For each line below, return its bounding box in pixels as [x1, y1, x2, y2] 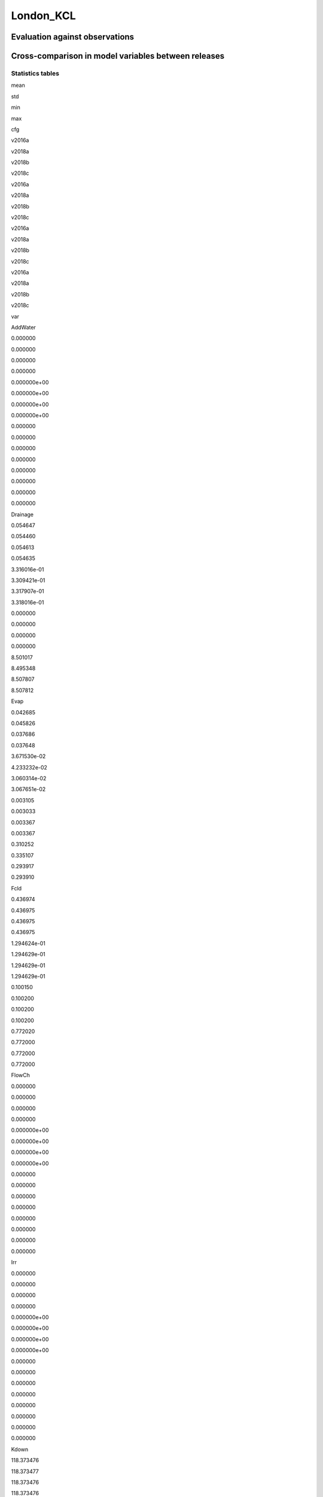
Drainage [11, 511, 34, 518]
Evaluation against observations [11, 32, 135, 42]
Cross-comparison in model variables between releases [11, 51, 224, 61]
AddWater [11, 323, 36, 331]
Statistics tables [11, 69, 60, 77]
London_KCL [11, 9, 76, 22]
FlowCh [11, 1072, 30, 1079]
